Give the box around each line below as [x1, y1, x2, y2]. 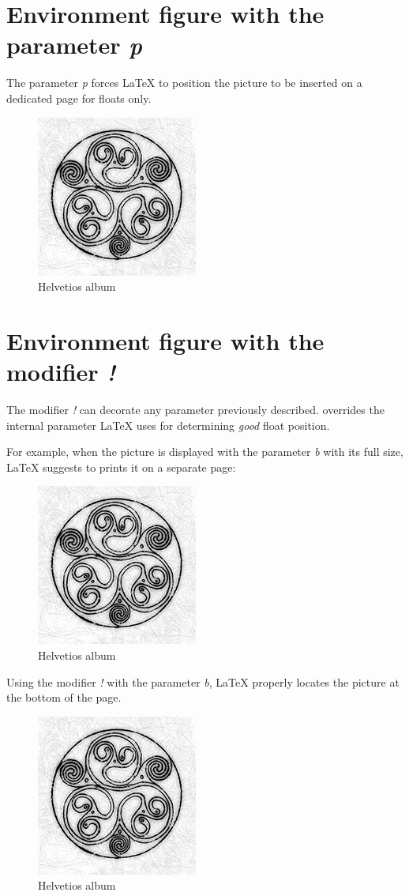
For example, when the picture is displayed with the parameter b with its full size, [6, 443, 403, 460]
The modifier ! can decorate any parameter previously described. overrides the [6, 401, 385, 417]
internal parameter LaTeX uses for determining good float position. [6, 416, 330, 433]
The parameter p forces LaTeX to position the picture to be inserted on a [6, 74, 362, 91]
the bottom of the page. [6, 689, 122, 706]
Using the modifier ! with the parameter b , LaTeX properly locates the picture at [6, 673, 400, 690]
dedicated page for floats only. [6, 89, 152, 106]
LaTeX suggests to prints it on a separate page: [6, 458, 236, 475]
